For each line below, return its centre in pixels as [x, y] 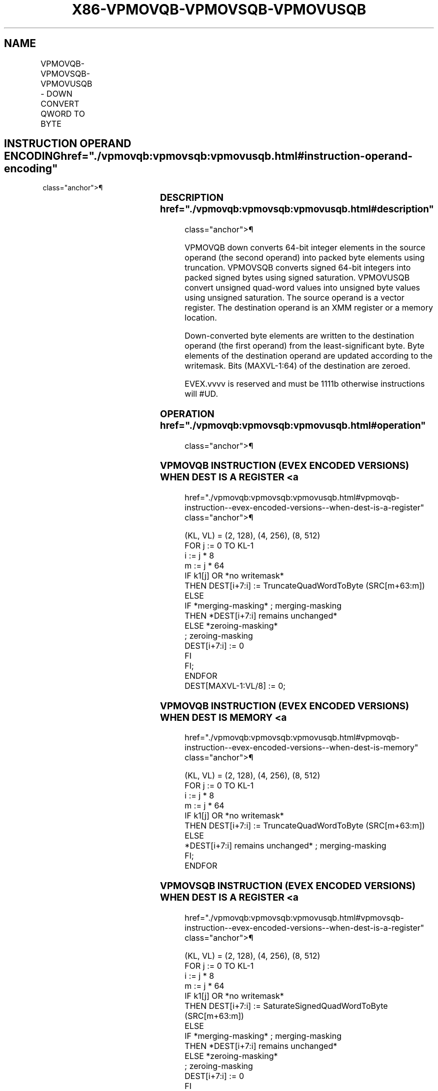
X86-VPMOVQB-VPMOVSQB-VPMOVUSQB [219, 10]
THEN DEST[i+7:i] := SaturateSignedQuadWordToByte [286, 1006]
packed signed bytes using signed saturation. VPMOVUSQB [297, 278]
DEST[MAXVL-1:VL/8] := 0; [235, 686]
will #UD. [201, 394]
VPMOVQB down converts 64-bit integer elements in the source [305, 248]
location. [201, 318]
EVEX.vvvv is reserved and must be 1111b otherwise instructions [305, 384]
